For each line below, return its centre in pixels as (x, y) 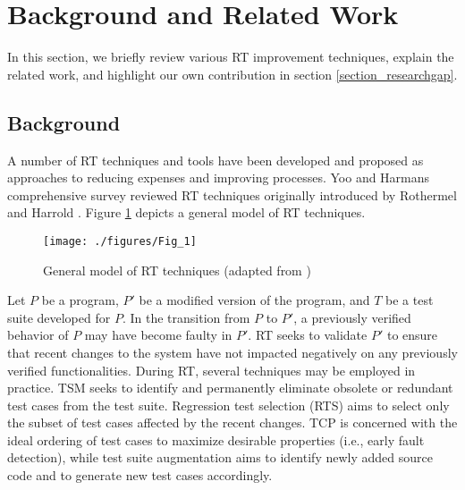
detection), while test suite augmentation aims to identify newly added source (220, 457)
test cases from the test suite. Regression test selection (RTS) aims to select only (228, 405)
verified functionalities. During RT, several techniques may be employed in (211, 370)
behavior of (38, 335)
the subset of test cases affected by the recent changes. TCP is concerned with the (232, 422)
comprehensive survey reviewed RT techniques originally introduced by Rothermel (232, 194)
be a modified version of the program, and (254, 300)
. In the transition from (186, 317)
